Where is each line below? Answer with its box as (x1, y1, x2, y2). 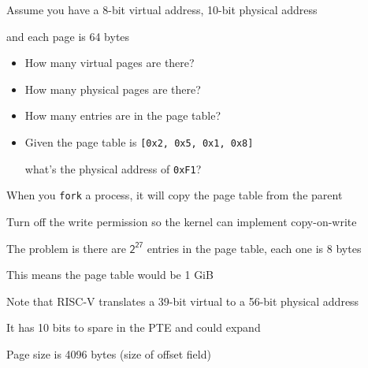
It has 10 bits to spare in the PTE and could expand (6, 319, 261, 336)
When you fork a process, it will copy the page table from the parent (6, 187, 343, 203)
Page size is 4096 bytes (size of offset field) (6, 345, 211, 362)
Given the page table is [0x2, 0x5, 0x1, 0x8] (24, 133, 254, 150)
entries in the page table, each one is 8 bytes (147, 240, 362, 256)
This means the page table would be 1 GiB (6, 266, 214, 283)
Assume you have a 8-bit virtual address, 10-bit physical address (6, 2, 318, 17)
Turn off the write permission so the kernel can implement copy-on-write (6, 213, 357, 229)
